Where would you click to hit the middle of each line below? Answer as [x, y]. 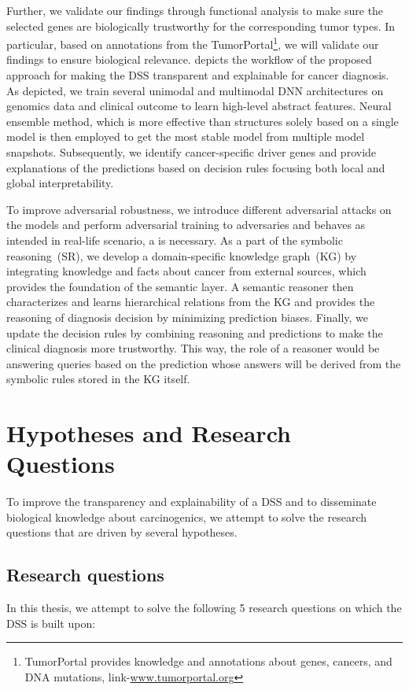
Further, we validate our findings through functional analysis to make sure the [195, 10]
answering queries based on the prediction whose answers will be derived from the [204, 363]
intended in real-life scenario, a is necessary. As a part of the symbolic [175, 240]
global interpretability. [60, 183]
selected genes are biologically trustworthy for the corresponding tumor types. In [201, 26]
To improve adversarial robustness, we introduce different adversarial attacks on [199, 209]
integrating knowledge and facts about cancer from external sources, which [186, 271]
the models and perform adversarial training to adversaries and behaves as [186, 225]
